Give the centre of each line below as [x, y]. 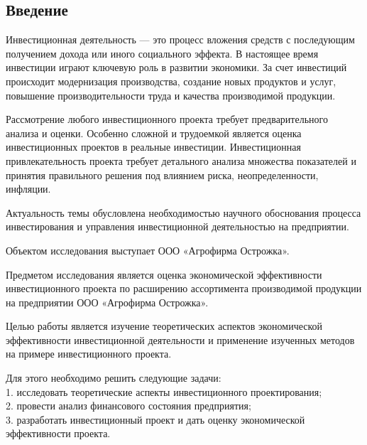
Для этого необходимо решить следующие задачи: [114, 378]
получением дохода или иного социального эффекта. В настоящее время [162, 53]
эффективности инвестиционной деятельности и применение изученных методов [180, 339]
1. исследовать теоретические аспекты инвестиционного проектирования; [164, 391]
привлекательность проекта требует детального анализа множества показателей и [181, 160]
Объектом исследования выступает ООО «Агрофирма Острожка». [148, 250]
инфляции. [28, 189]
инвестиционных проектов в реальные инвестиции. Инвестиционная [153, 147]
